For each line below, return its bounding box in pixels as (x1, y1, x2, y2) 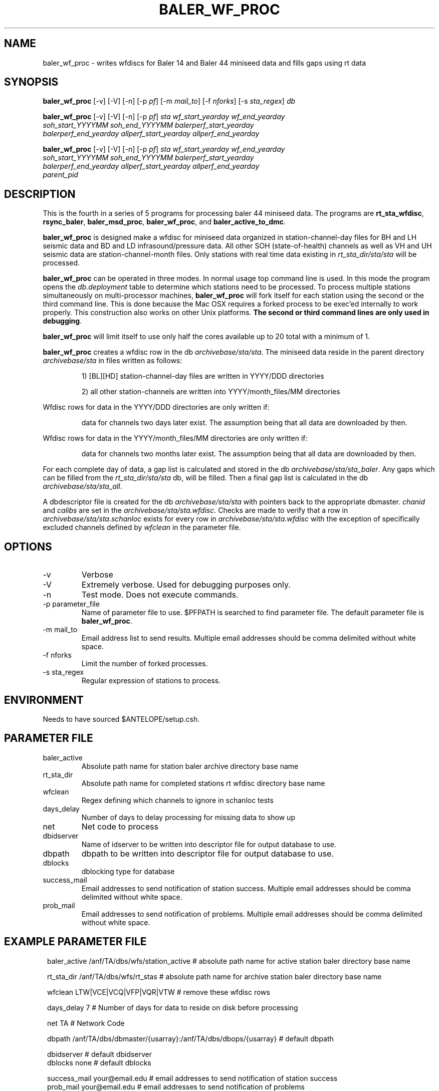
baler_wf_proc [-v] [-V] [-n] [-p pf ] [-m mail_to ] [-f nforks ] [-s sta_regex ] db (43, 97, 296, 106)
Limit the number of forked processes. (81, 659, 208, 668)
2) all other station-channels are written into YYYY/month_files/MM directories (81, 387, 340, 396)
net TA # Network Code (47, 1018, 125, 1027)
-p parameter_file (43, 600, 100, 609)
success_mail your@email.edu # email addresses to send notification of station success (47, 1073, 338, 1082)
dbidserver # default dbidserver (47, 1049, 152, 1058)
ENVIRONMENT (4, 693, 84, 706)
